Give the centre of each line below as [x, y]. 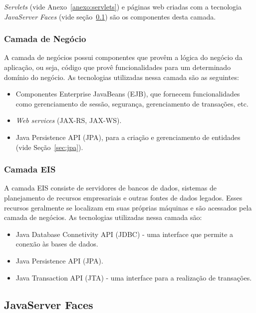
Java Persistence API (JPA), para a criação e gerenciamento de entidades [128, 137]
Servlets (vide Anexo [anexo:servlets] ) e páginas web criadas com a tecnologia [123, 6]
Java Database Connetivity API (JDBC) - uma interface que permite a [125, 234]
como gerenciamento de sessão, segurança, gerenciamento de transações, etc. [132, 103]
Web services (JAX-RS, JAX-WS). [69, 120]
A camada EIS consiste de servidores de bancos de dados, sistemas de [110, 188]
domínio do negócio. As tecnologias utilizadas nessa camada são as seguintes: [122, 77]
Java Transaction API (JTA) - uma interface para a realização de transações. [134, 277]
